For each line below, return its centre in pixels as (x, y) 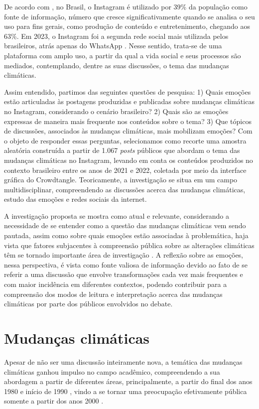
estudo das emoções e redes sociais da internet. (75, 199)
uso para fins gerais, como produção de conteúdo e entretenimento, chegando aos (127, 26)
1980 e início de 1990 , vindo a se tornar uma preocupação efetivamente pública (126, 391)
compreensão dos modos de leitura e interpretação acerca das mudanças (113, 294)
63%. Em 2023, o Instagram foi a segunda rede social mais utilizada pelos (116, 36)
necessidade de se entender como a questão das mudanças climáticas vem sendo (125, 225)
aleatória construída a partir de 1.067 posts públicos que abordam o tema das (122, 150)
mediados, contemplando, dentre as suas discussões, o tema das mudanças (117, 65)
